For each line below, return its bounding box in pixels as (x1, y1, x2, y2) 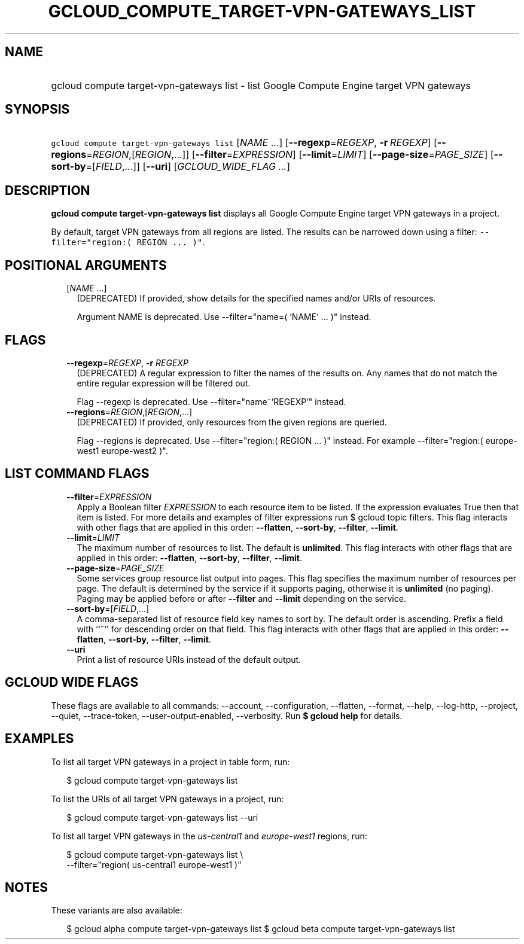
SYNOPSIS (5, 102, 70, 117)
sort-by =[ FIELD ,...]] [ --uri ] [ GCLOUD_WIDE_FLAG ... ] (51, 160, 291, 173)
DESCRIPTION (5, 182, 90, 198)
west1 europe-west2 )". (77, 445, 168, 456)
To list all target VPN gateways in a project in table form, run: (51, 756, 290, 767)
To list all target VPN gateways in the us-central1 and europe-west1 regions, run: (51, 830, 367, 841)
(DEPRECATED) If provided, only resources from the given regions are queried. (77, 416, 387, 427)
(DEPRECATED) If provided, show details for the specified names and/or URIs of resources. (77, 293, 436, 304)
